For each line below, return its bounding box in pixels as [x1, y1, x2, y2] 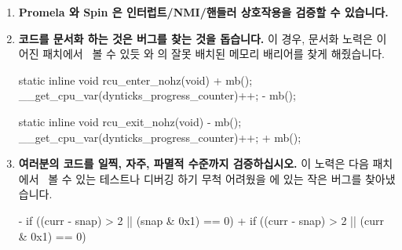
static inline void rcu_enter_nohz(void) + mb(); [18, 71, 253, 88]
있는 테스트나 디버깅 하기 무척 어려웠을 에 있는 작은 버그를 [75, 170, 362, 187]
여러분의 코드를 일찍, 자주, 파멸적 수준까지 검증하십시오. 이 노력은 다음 [18, 155, 369, 172]
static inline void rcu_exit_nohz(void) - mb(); [18, 113, 242, 129]
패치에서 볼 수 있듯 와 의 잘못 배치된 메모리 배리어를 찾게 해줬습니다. [42, 45, 385, 62]
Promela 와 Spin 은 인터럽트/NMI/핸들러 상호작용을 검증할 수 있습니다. [18, 4, 389, 20]
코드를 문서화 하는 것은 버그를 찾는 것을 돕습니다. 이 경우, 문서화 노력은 [18, 30, 373, 46]
